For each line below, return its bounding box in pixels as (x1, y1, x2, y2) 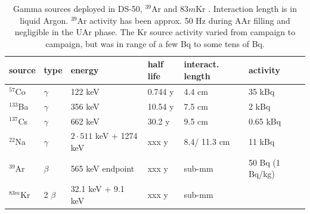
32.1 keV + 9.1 (70, 182, 125, 195)
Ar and (151, 2, 178, 14)
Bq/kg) (248, 168, 275, 180)
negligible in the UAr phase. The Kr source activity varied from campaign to (14, 26, 296, 38)
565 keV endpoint (70, 162, 135, 174)
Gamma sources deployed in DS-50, (13, 2, 142, 14)
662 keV (70, 114, 100, 127)
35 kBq (248, 85, 275, 97)
